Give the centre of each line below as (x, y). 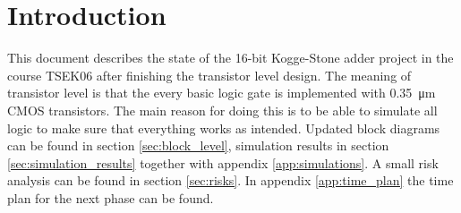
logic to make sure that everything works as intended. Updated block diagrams (224, 128)
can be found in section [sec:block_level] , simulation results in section (198, 145)
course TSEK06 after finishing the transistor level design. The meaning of (209, 75)
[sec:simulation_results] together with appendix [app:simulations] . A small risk (223, 162)
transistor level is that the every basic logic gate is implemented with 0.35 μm (222, 93)
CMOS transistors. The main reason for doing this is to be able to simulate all (222, 110)
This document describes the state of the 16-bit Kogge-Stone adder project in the (230, 58)
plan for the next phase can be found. (111, 197)
